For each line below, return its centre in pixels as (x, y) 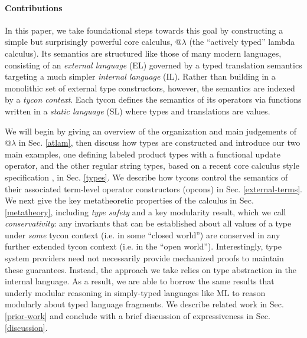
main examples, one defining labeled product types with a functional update (143, 154)
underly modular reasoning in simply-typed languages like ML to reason (135, 292)
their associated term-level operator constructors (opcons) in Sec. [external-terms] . (153, 188)
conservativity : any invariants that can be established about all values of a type (148, 223)
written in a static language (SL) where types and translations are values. (138, 111)
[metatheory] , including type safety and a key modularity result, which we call (146, 211)
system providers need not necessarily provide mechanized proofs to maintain (144, 258)
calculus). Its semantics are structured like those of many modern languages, (143, 53)
